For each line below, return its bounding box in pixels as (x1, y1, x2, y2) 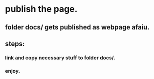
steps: (5, 39, 25, 48)
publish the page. (5, 3, 78, 15)
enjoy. (5, 67, 21, 74)
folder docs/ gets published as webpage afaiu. (5, 23, 150, 31)
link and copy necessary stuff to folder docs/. (5, 54, 116, 61)
